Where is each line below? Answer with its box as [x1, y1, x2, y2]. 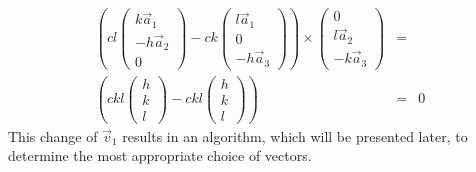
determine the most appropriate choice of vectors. [8, 145, 312, 166]
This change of [8, 125, 98, 146]
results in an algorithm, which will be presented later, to [122, 125, 468, 146]
